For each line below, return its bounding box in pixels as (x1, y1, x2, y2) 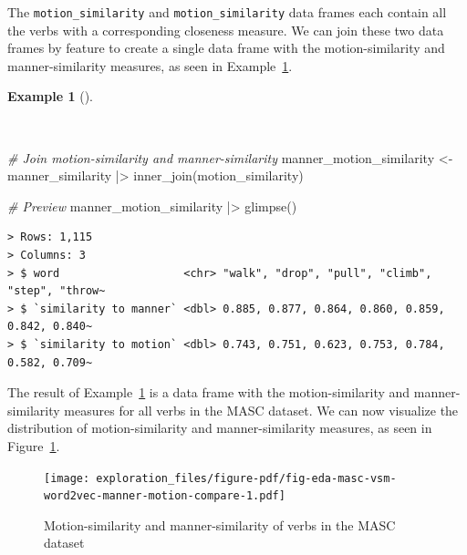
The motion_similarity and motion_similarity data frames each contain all (7, 3, 447, 21)
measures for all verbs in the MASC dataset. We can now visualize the (64, 400, 459, 419)
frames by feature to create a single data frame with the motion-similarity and (7, 38, 445, 57)
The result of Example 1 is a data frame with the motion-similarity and (7, 383, 410, 402)
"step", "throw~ (7, 284, 106, 298)
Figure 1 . (7, 436, 60, 455)
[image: (44, 471, 90, 485)
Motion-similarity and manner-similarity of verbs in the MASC (44, 515, 396, 534)
